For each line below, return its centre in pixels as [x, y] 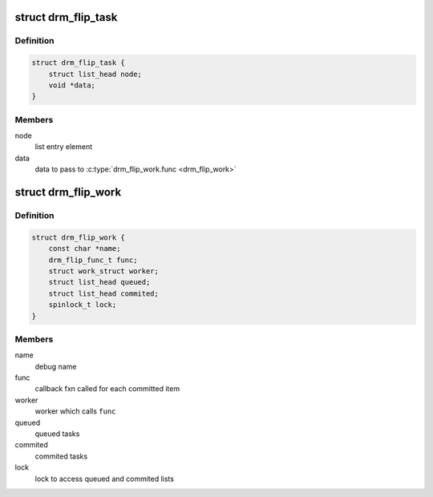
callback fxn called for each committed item [107, 389]
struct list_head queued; [99, 282]
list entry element [63, 147]
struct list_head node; [95, 74]
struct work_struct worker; [104, 271]
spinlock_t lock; [83, 305]
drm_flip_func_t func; [93, 260]
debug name [56, 366]
